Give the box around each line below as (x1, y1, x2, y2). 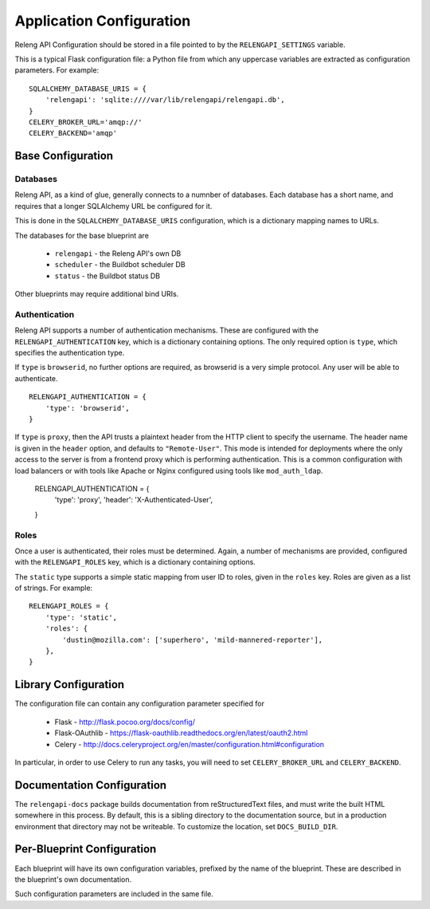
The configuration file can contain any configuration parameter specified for (14, 698, 264, 709)
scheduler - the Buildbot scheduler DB (54, 260, 186, 270)
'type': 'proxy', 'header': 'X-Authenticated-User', (54, 495, 213, 505)
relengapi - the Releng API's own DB (54, 249, 182, 258)
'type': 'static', (45, 612, 118, 622)
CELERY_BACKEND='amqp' (29, 128, 118, 138)
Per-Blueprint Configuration (14, 842, 157, 856)
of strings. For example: (14, 583, 93, 593)
